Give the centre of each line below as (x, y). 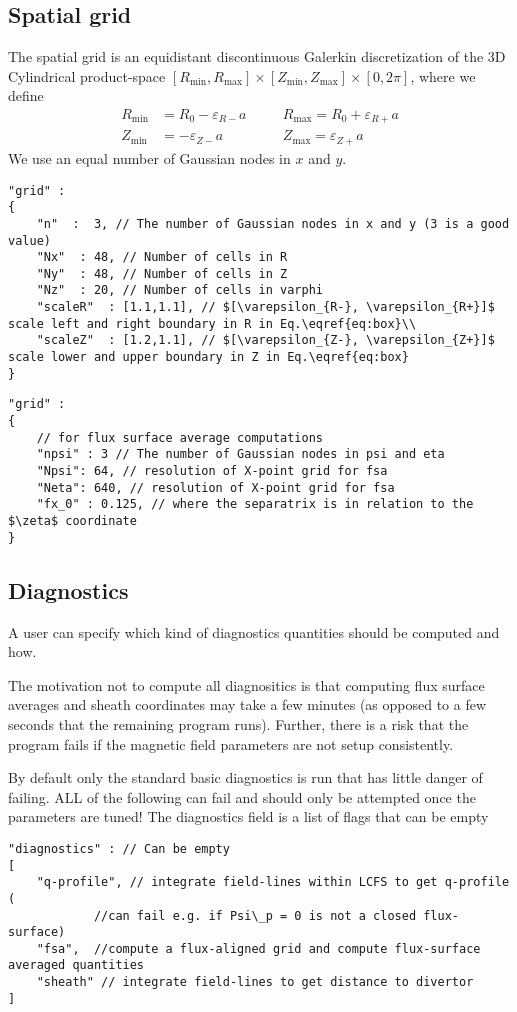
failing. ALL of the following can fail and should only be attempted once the (242, 796)
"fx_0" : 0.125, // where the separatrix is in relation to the (255, 504)
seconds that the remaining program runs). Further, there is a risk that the (238, 723)
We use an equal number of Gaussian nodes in (149, 157)
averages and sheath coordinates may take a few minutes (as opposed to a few (247, 704)
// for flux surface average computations (179, 437)
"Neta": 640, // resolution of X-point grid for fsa (215, 487)
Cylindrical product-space (87, 75)
